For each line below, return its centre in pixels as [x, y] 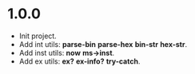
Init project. [38, 36]
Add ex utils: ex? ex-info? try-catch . [80, 61]
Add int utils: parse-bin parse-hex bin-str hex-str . [103, 44]
